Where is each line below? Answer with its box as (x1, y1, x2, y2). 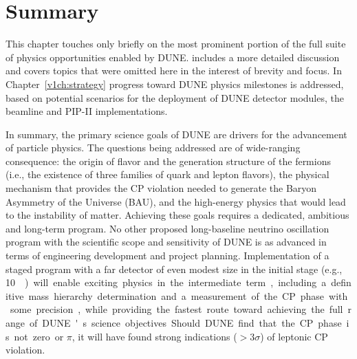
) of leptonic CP (260, 329, 328, 343)
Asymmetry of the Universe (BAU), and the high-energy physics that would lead (6, 194, 346, 208)
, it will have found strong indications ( (72, 329, 237, 343)
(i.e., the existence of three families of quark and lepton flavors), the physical (6, 167, 329, 182)
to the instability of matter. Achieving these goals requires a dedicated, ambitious (6, 208, 349, 222)
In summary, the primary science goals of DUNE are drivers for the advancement (6, 127, 347, 141)
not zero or (14, 329, 64, 343)
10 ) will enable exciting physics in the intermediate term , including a (6, 275, 327, 290)
